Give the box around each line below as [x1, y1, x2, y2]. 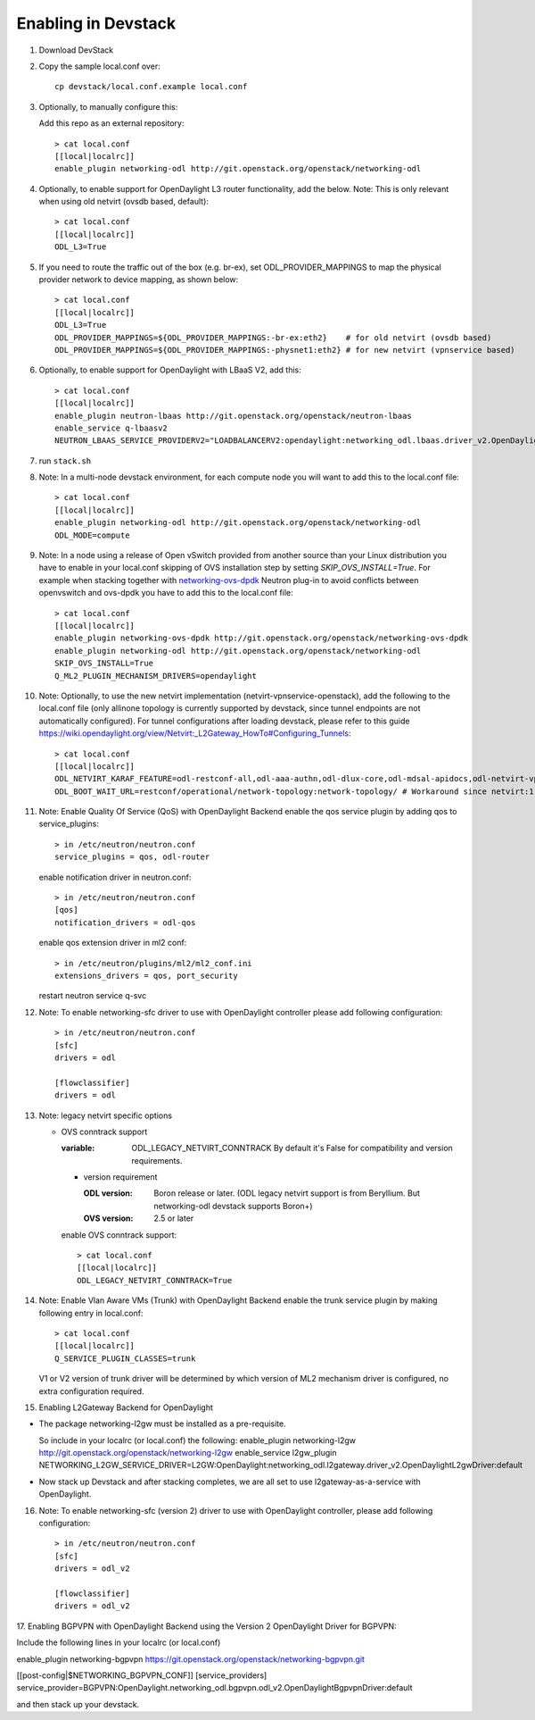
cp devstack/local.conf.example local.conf [54, 81, 248, 92]
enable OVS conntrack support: [61, 1229, 177, 1240]
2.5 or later [153, 1213, 194, 1223]
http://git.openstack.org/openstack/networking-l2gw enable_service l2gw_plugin [38, 1448, 337, 1458]
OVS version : [83, 1213, 134, 1223]
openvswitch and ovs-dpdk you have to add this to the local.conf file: [38, 588, 293, 598]
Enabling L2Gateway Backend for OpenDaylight [38, 1402, 214, 1413]
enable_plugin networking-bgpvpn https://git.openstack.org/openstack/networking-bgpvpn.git [16, 1653, 366, 1665]
